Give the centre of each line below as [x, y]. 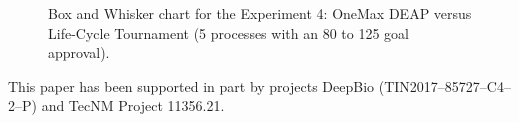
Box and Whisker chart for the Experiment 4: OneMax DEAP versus [260, 13]
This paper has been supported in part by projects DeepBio [191, 85]
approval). [79, 52]
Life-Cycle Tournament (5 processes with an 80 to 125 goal [228, 32]
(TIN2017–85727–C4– [444, 85]
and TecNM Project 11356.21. [133, 105]
